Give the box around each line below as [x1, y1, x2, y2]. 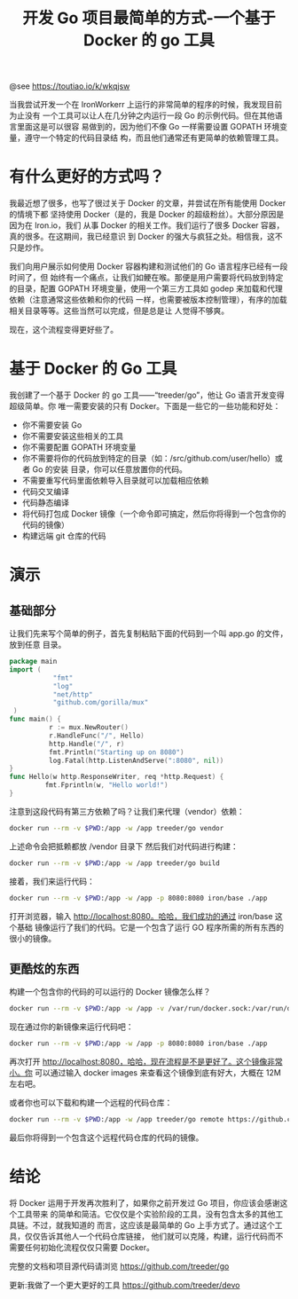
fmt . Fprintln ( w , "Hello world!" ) [44, 781, 169, 790]
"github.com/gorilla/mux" [52, 698, 149, 707]
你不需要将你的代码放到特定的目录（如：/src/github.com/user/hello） [21, 453, 276, 464]
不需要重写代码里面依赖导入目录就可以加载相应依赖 [21, 476, 209, 486]
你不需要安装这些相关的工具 [21, 431, 124, 442]
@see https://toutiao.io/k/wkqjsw [9, 81, 130, 91]
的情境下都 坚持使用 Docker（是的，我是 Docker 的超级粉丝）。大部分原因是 [9, 209, 285, 220]
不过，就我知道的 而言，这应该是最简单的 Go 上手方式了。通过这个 [32, 1219, 275, 1230]
